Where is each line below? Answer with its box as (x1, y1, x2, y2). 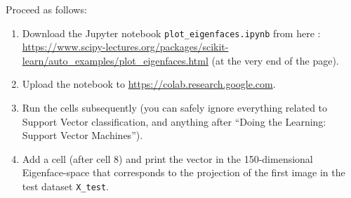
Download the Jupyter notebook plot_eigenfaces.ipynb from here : (22, 25, 321, 40)
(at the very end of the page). (211, 53, 339, 67)
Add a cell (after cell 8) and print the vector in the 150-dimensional (22, 151, 313, 166)
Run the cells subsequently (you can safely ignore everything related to (22, 100, 328, 115)
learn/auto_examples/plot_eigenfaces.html (22, 53, 208, 67)
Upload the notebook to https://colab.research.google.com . (22, 77, 276, 91)
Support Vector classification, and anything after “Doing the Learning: (22, 114, 326, 128)
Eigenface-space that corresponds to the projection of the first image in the (22, 165, 345, 180)
